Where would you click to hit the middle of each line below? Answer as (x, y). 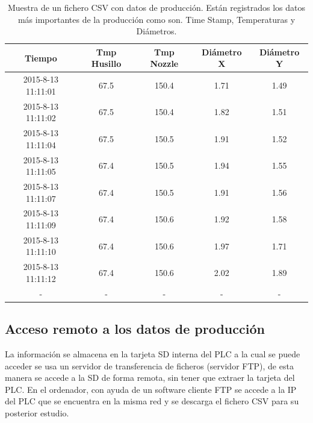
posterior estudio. (37, 412)
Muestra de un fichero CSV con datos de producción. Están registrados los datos (156, 7)
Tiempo (41, 58)
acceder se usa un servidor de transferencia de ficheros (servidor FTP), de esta (149, 365)
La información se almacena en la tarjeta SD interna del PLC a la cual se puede (153, 354)
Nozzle (164, 64)
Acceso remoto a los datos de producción (135, 329)
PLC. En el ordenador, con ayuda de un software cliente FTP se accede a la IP (151, 389)
